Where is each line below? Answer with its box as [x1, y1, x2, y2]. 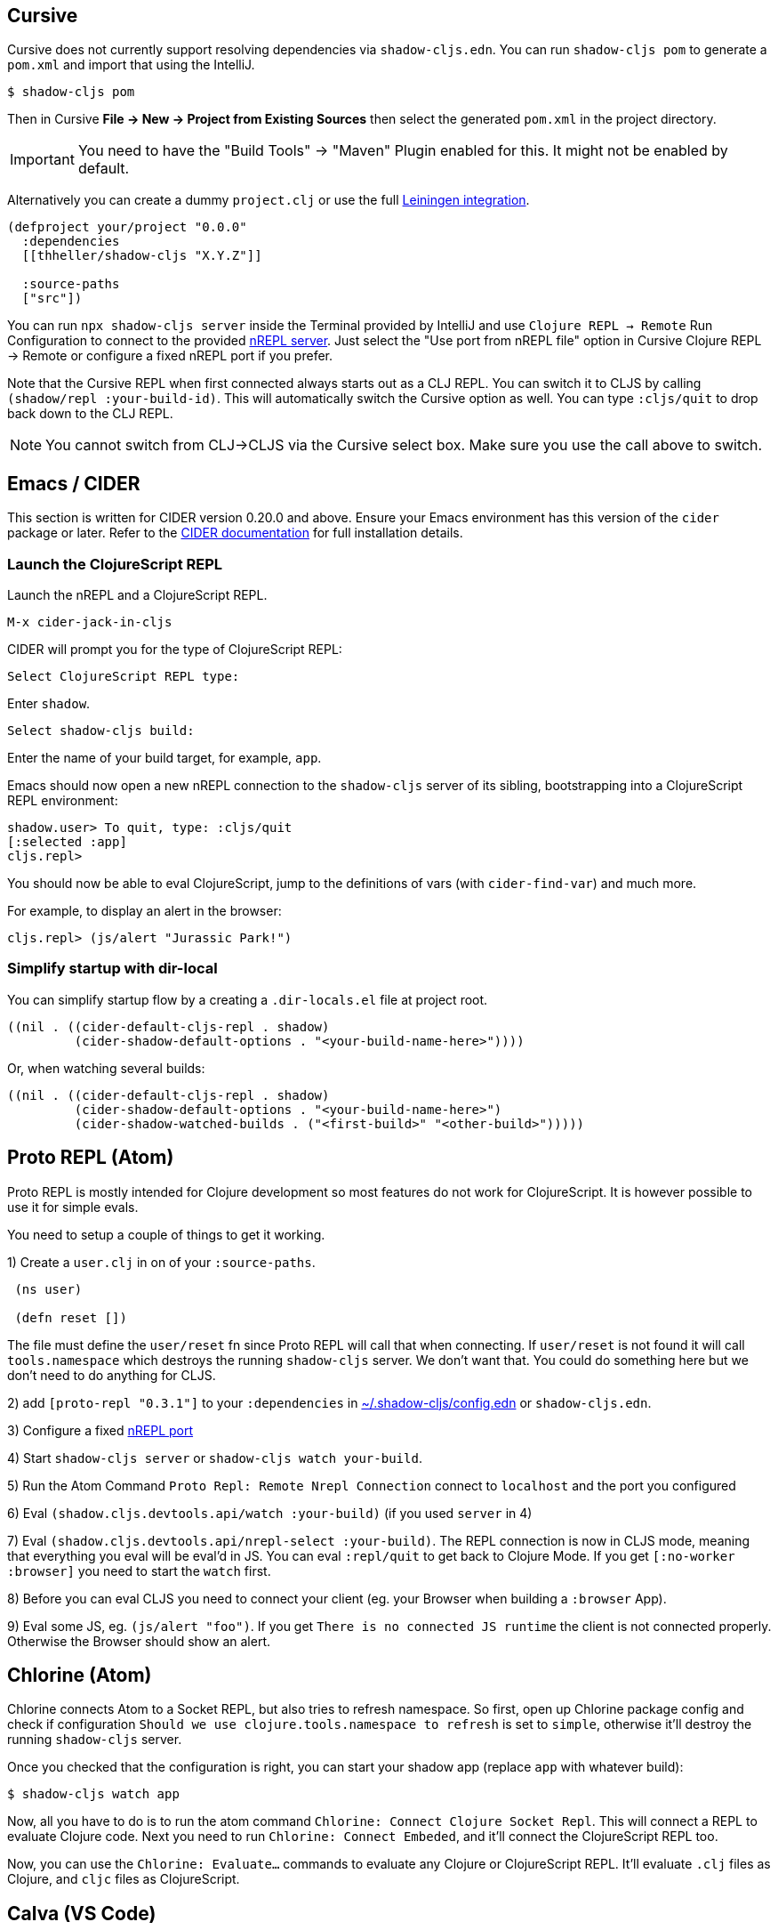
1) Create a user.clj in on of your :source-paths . [7, 1254, 316, 1270]
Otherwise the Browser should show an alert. [7, 1633, 270, 1649]
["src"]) [21, 291, 83, 306]
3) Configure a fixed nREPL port [7, 1422, 194, 1438]
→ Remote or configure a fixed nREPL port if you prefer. [7, 348, 333, 364]
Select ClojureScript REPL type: [7, 669, 240, 684]
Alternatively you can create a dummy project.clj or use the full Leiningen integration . [7, 192, 530, 208]
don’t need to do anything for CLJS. [7, 1367, 216, 1383]
